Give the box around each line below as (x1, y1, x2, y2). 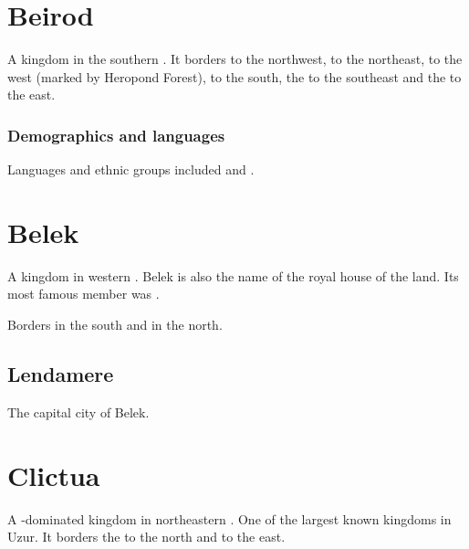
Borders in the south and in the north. (7, 315, 223, 334)
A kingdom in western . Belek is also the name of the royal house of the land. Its (7, 266, 459, 285)
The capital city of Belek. (7, 402, 150, 421)
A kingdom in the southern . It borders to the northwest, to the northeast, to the (7, 49, 463, 69)
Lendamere (7, 360, 114, 388)
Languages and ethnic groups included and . (7, 160, 255, 179)
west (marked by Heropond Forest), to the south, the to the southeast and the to (7, 67, 462, 86)
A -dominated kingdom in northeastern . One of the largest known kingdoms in (7, 509, 452, 528)
